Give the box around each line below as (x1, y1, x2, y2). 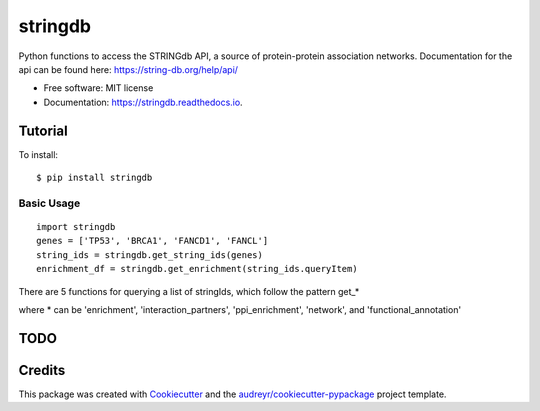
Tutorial (18, 122, 69, 139)
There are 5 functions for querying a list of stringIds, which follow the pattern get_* (18, 285, 360, 297)
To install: (18, 148, 59, 160)
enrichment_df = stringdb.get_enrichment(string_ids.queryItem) (36, 263, 359, 275)
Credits (18, 361, 66, 379)
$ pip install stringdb (36, 172, 153, 184)
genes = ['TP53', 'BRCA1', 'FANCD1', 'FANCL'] (36, 235, 269, 247)
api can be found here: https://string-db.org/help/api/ (18, 63, 239, 75)
